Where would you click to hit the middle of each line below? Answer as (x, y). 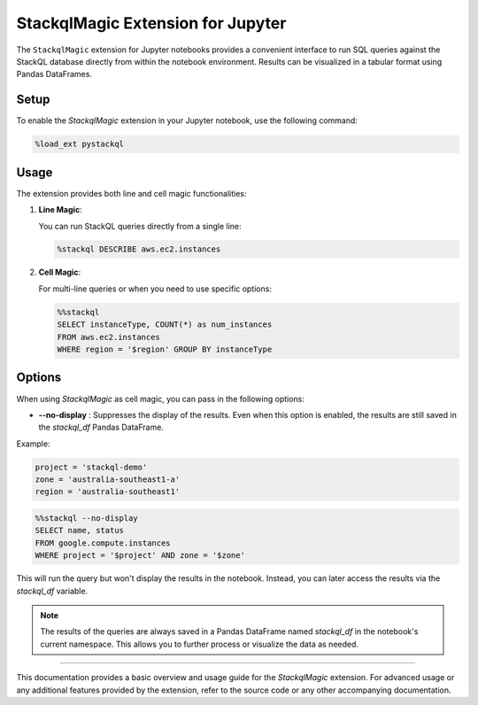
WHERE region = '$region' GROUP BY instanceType (165, 349)
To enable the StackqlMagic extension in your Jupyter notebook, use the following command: (187, 120)
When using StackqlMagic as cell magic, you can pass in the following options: (161, 399)
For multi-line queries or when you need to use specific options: (155, 289)
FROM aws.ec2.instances (109, 337)
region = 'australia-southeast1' (108, 492)
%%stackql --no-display (87, 519)
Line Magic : (61, 210)
